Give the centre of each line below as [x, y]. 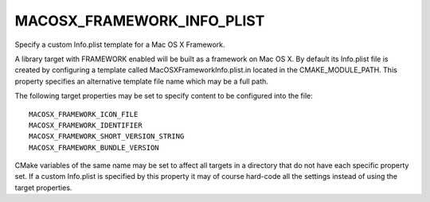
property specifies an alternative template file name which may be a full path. [141, 81]
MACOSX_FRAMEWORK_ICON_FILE [84, 114]
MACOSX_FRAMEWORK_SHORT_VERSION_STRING [107, 136]
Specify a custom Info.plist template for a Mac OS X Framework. [120, 45]
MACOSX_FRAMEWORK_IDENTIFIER [86, 125]
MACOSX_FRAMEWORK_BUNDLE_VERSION [94, 148]
